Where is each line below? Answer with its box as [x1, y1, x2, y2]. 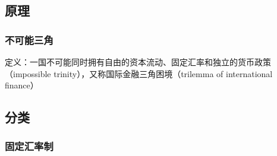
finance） [5, 79, 39, 91]
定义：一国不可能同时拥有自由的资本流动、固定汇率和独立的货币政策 [5, 56, 271, 68]
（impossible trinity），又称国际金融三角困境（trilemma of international [5, 67, 273, 79]
